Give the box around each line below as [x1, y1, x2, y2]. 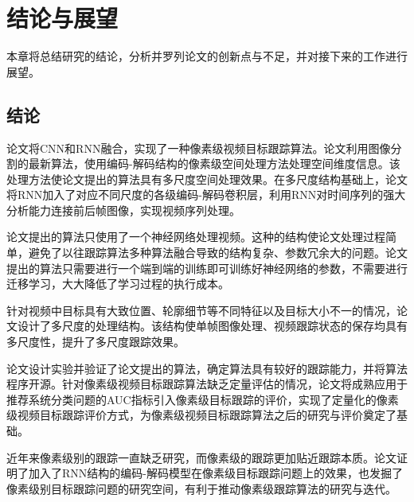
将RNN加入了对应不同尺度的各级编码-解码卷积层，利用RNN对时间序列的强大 [6, 186, 406, 203]
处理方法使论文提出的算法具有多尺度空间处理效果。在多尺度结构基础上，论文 [6, 170, 408, 187]
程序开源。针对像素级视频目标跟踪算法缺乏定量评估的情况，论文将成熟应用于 [6, 376, 408, 392]
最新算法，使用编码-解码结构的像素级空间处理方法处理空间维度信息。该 [28, 155, 400, 172]
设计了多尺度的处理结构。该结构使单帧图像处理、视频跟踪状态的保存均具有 [17, 317, 408, 334]
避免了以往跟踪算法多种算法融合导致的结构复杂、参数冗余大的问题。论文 [28, 244, 408, 261]
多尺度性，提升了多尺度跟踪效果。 [6, 333, 185, 350]
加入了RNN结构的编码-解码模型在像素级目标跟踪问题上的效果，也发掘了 [28, 465, 403, 481]
